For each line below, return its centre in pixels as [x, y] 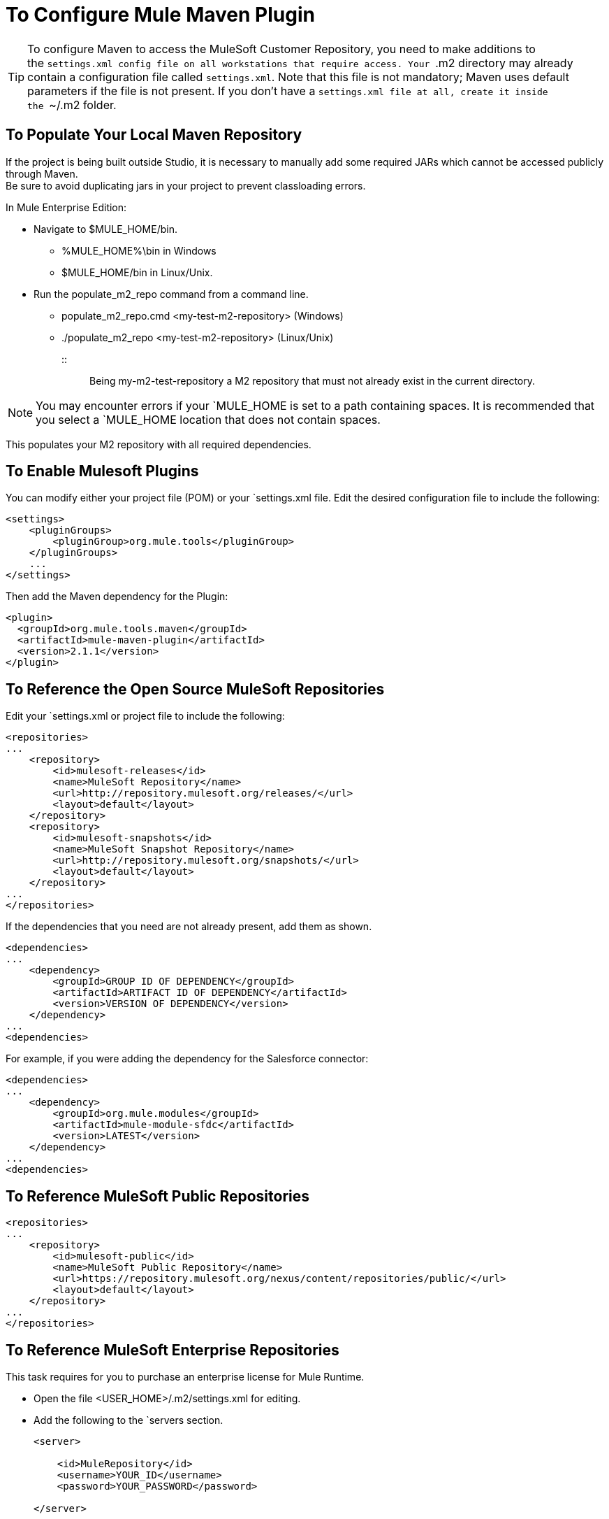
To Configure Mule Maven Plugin [160, 15]
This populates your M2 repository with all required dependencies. [159, 444]
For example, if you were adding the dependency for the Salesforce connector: [187, 1059]
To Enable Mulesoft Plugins [102, 471]
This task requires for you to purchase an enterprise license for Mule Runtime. [185, 1376]
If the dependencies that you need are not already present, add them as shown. [189, 927]
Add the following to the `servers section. [129, 1420]
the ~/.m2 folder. [72, 105]
